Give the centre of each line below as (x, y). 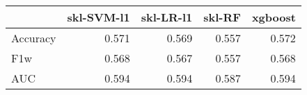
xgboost (274, 17)
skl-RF (222, 17)
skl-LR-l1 (167, 17)
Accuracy (34, 38)
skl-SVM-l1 (99, 17)
